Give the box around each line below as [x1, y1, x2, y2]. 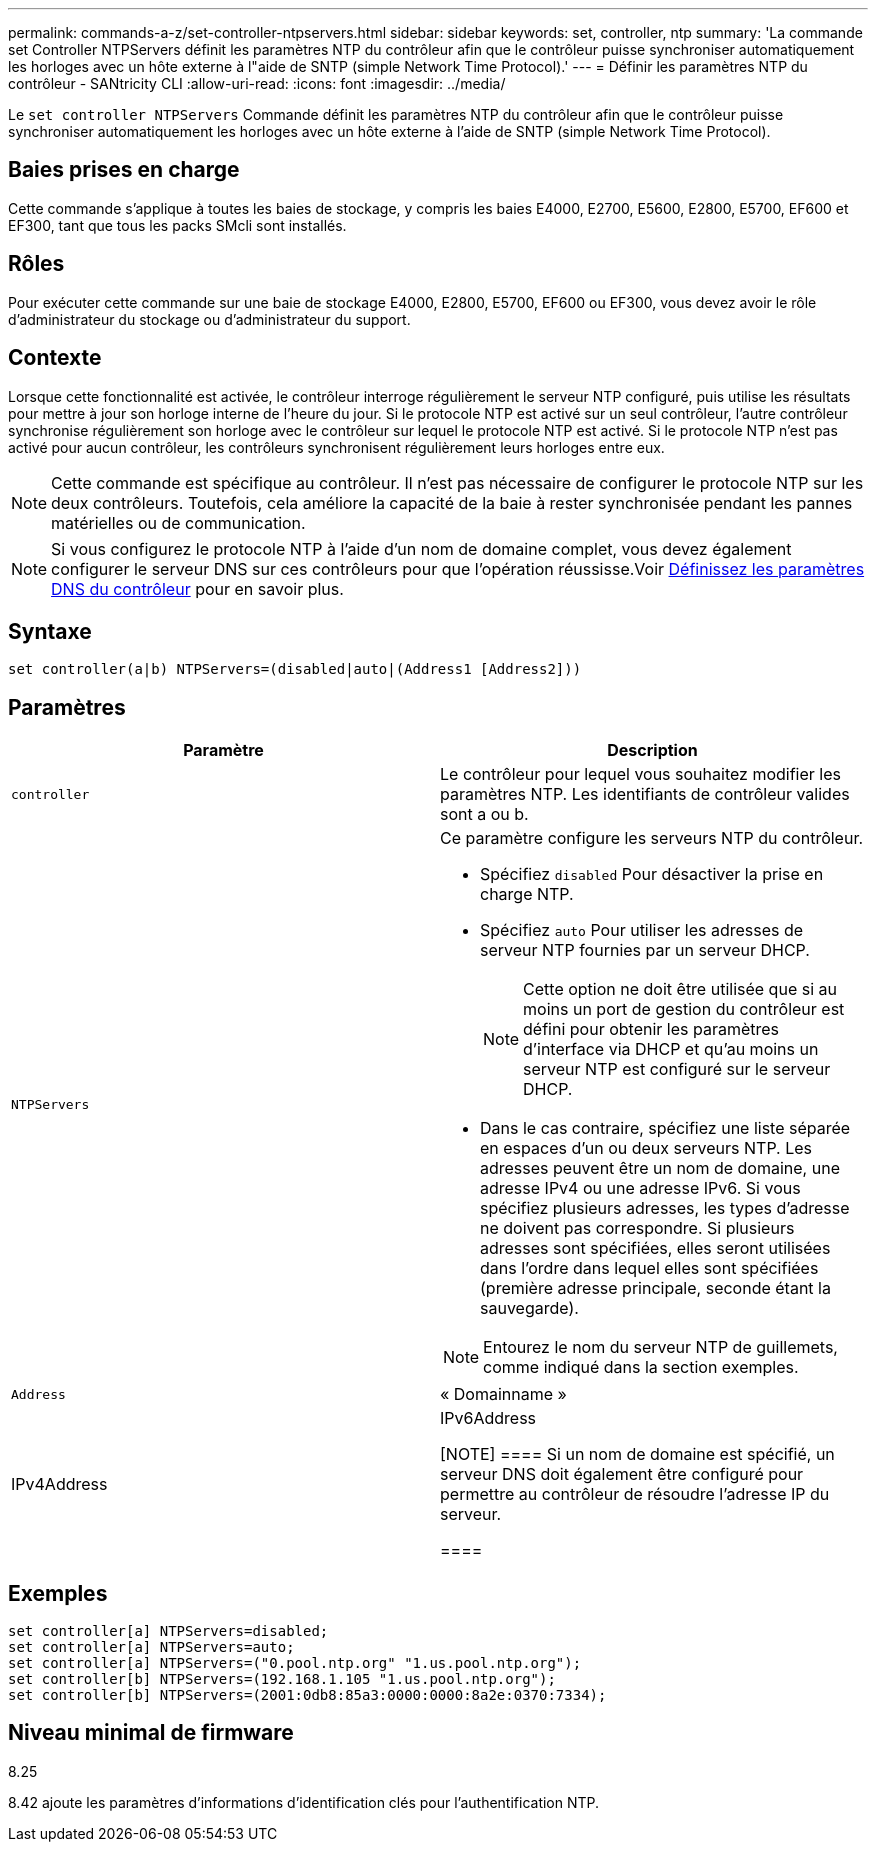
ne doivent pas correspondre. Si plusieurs [480, 1218, 795, 1239]
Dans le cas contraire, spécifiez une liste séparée [480, 1118, 851, 1139]
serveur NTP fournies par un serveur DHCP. [480, 940, 810, 961]
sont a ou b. [440, 804, 529, 825]
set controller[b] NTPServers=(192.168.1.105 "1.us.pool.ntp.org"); [8, 1671, 556, 1688]
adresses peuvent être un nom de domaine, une [480, 1158, 840, 1179]
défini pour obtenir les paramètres [523, 1019, 780, 1040]
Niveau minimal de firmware [8, 1720, 294, 1746]
